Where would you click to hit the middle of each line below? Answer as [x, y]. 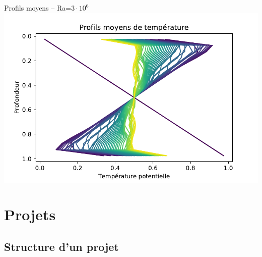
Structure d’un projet [61, 246]
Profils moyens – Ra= [38, 8]
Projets [30, 214]
